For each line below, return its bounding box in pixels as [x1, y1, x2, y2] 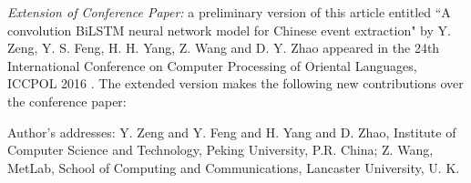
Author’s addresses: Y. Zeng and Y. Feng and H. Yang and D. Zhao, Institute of [7, 122, 456, 141]
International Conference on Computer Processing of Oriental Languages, [7, 56, 417, 75]
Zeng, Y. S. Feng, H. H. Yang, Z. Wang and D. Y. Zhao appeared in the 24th [7, 38, 440, 57]
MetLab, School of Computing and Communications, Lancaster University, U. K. [7, 158, 460, 177]
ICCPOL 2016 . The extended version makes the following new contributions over [7, 74, 464, 93]
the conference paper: [7, 91, 127, 110]
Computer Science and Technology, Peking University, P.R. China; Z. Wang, [7, 140, 434, 159]
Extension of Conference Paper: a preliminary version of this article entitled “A [7, 3, 451, 21]
